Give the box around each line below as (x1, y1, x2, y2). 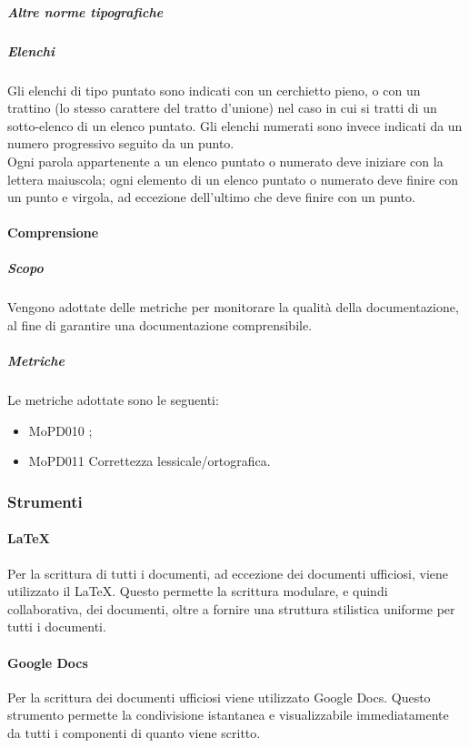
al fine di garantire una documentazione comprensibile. (7, 316, 313, 335)
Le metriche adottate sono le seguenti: (7, 390, 219, 409)
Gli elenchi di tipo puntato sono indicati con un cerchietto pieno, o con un (7, 80, 421, 99)
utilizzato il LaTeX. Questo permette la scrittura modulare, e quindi (7, 581, 388, 601)
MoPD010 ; (28, 420, 93, 440)
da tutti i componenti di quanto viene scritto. (7, 723, 261, 742)
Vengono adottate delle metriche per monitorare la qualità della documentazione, (7, 298, 459, 317)
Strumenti (7, 490, 83, 512)
